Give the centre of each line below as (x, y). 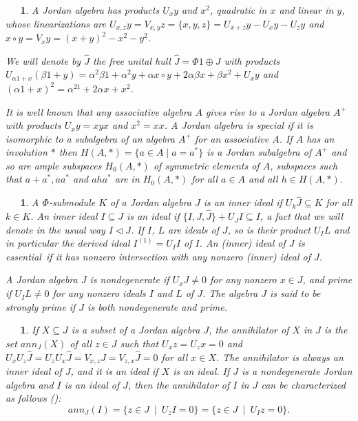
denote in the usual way (55, 229)
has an (320, 138)
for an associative (232, 138)
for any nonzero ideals (99, 293)
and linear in (306, 10)
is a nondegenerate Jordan (297, 371)
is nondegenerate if (129, 279)
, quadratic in (238, 10)
